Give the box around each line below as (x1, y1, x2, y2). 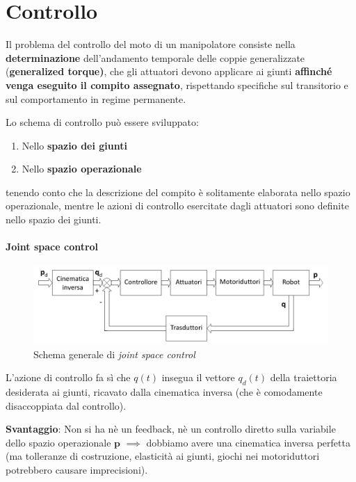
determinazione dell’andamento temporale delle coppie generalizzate (6, 50, 305, 65)
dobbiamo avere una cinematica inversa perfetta (146, 435, 350, 449)
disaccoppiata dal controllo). (6, 398, 127, 412)
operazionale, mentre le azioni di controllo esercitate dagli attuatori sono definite (6, 198, 349, 213)
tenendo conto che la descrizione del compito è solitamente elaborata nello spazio (6, 184, 350, 199)
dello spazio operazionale (6, 435, 111, 449)
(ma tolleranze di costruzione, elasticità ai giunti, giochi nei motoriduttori (6, 449, 320, 463)
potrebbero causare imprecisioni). (6, 463, 148, 477)
